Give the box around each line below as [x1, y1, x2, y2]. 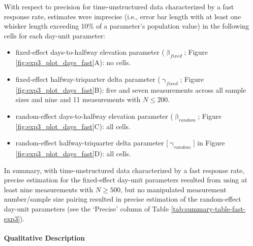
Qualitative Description [4, 232, 85, 243]
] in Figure [193, 138, 225, 148]
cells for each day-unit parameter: [4, 30, 105, 40]
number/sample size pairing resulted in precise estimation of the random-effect [4, 194, 241, 204]
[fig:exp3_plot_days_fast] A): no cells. [15, 57, 131, 68]
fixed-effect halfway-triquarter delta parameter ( [15, 73, 160, 84]
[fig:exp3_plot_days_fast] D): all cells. [15, 148, 131, 158]
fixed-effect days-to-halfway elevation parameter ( [15, 47, 165, 57]
